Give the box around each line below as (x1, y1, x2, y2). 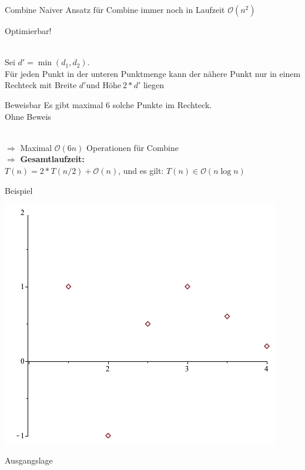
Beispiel (5, 184, 33, 196)
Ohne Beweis (5, 110, 51, 122)
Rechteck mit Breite (5, 79, 77, 91)
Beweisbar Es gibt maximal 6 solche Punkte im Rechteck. (5, 98, 212, 110)
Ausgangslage (5, 454, 53, 466)
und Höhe (86, 82, 121, 90)
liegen (143, 79, 164, 91)
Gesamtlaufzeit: (20, 153, 85, 165)
